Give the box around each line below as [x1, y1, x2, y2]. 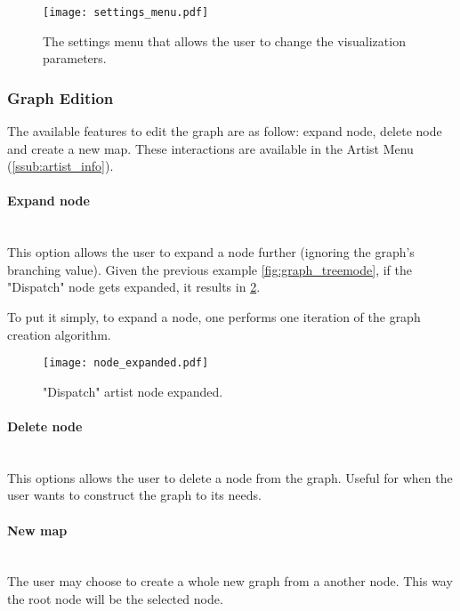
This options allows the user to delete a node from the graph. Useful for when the [7, 468, 453, 486]
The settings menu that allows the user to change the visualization [43, 31, 406, 50]
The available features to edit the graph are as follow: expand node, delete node [7, 122, 442, 141]
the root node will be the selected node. [7, 590, 223, 608]
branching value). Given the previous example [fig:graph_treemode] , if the [7, 260, 412, 278]
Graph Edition [7, 86, 114, 109]
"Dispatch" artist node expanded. [43, 382, 223, 400]
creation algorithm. [7, 325, 111, 343]
